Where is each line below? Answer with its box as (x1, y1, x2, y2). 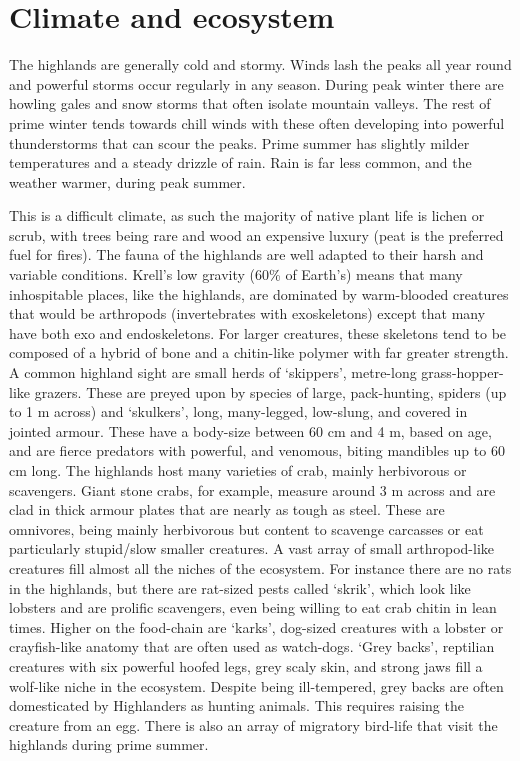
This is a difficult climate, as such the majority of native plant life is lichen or (9, 205, 485, 226)
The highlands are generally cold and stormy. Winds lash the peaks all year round (9, 54, 512, 75)
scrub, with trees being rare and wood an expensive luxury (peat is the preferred (9, 224, 504, 245)
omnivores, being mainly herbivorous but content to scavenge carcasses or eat (9, 518, 484, 539)
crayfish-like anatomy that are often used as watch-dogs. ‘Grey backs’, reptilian (9, 636, 495, 657)
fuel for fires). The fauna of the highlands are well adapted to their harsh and (9, 244, 484, 265)
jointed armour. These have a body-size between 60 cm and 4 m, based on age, (9, 420, 492, 441)
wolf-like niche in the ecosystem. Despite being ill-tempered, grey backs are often (9, 675, 504, 696)
